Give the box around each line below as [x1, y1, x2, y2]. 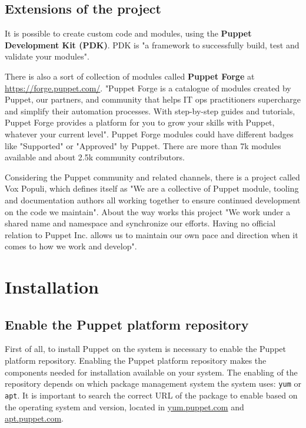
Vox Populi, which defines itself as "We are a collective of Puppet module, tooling [5, 182, 299, 195]
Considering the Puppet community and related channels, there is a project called [5, 170, 300, 183]
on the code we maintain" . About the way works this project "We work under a [5, 205, 291, 218]
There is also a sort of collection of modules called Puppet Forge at [5, 70, 255, 82]
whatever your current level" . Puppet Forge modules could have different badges [5, 127, 294, 140]
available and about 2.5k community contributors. [5, 151, 185, 163]
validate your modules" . [5, 50, 89, 62]
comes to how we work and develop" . [5, 240, 137, 252]
